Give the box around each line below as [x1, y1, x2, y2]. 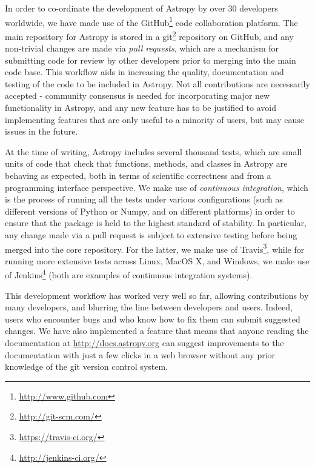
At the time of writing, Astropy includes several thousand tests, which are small [5, 145, 302, 158]
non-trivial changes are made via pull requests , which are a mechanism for [5, 42, 279, 55]
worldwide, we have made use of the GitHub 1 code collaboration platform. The [5, 14, 298, 28]
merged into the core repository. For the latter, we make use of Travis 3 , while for [5, 241, 305, 255]
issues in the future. [5, 125, 78, 138]
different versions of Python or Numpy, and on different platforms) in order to [5, 204, 295, 217]
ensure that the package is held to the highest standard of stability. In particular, [5, 216, 307, 229]
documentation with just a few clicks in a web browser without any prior [5, 348, 276, 361]
